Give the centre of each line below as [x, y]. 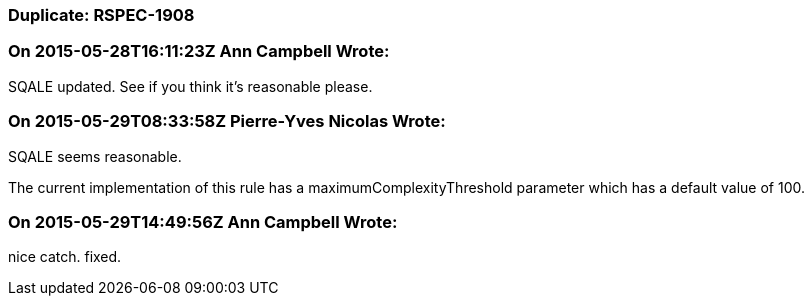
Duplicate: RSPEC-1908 [101, 15]
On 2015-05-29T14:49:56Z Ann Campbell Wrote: [203, 221]
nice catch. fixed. [65, 257]
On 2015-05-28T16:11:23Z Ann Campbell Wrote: [199, 51]
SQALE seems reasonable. [95, 156]
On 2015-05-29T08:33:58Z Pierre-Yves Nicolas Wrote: [227, 121]
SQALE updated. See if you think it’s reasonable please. [190, 86]
